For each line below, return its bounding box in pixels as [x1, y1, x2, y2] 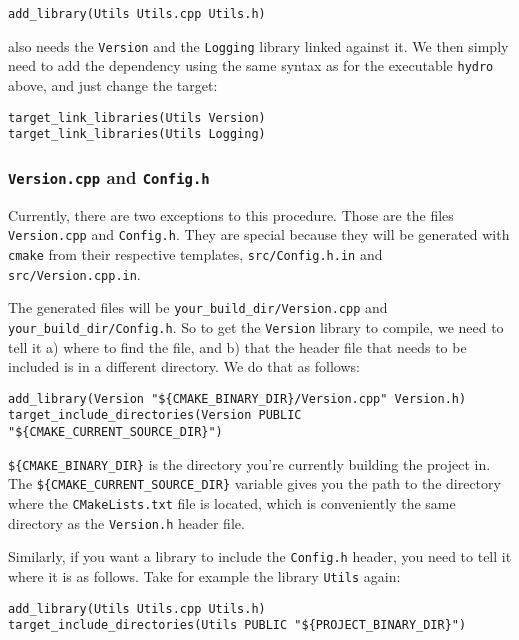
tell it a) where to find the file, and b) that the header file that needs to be [8, 336, 467, 357]
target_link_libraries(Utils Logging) [8, 127, 266, 142]
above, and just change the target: [8, 74, 218, 95]
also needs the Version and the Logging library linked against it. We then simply [8, 35, 509, 56]
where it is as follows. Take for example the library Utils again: [8, 565, 401, 586]
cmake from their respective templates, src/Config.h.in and [8, 243, 383, 264]
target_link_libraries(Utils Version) [8, 110, 266, 125]
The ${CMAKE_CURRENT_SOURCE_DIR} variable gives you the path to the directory [8, 473, 501, 494]
